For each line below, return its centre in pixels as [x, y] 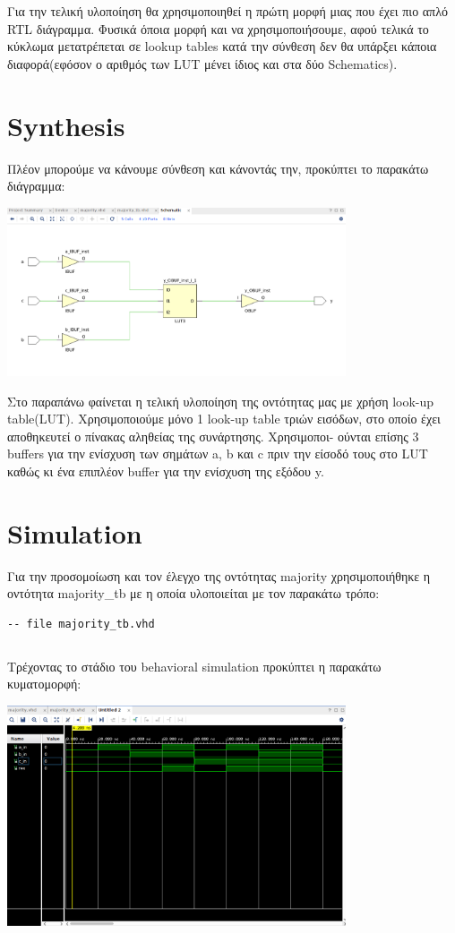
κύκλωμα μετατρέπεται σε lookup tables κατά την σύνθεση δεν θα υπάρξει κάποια [222, 46]
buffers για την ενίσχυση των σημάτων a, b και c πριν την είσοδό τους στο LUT [218, 454]
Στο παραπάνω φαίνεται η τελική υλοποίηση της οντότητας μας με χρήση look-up [221, 401]
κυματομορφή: [44, 684]
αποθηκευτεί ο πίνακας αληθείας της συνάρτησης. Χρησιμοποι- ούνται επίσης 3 [213, 436]
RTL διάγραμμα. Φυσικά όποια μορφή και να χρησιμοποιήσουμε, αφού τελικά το [218, 28]
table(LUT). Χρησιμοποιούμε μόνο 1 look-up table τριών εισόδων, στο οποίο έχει [224, 419]
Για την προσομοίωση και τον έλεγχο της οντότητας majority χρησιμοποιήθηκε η [219, 575]
